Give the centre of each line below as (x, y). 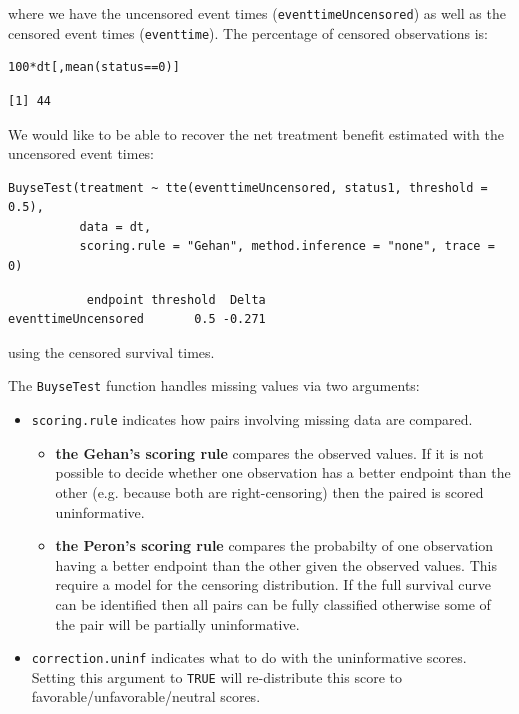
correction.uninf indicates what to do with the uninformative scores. (249, 657)
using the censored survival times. (111, 351)
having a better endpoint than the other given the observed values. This (276, 564)
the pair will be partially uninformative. (177, 623)
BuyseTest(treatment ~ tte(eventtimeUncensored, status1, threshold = (248, 187)
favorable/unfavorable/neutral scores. (146, 696)
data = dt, (115, 226)
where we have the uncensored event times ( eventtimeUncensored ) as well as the (257, 13)
